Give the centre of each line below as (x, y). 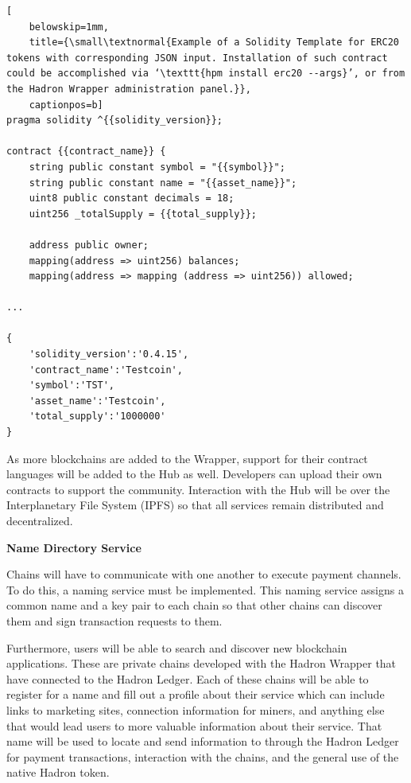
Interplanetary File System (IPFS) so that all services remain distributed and (195, 505)
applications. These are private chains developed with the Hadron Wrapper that (202, 663)
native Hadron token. (58, 772)
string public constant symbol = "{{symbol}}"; (157, 167)
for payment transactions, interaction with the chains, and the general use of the (203, 756)
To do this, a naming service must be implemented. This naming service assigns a (205, 589)
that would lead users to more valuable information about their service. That (194, 725)
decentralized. (40, 520)
